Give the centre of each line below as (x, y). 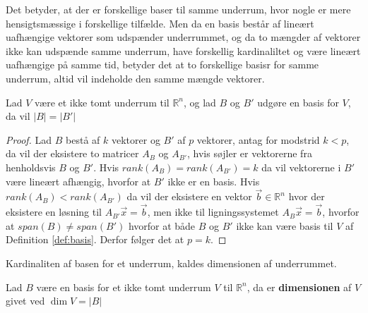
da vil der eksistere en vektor (189, 196)
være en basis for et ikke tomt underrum (124, 287)
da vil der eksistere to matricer (72, 153)
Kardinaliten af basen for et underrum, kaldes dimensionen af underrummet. (171, 263)
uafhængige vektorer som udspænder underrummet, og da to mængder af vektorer (183, 37)
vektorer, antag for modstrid (258, 139)
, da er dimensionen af (299, 287)
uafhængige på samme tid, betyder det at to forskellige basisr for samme (162, 65)
